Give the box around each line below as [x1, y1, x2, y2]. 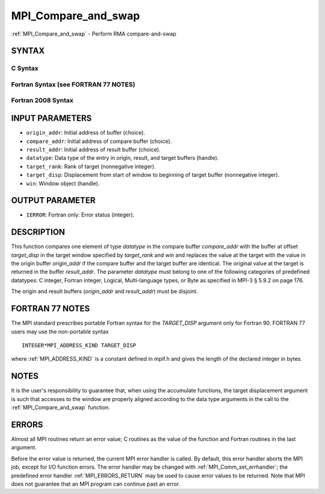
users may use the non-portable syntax [11, 328, 109, 335]
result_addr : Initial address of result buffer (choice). [26, 145, 161, 153]
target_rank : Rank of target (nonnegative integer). [26, 163, 156, 170]
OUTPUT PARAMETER [11, 195, 96, 206]
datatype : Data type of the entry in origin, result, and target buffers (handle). [26, 154, 219, 162]
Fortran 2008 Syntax [11, 97, 73, 105]
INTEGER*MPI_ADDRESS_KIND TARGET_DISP [22, 341, 137, 349]
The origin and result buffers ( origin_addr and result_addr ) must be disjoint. [11, 288, 198, 295]
